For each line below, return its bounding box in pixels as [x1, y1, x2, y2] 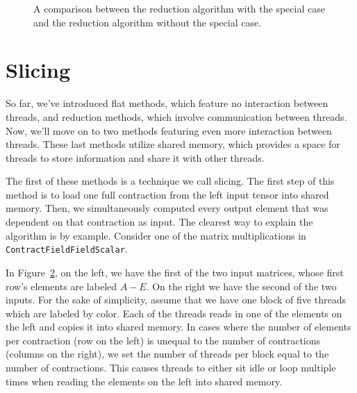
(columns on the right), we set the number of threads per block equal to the [6, 346, 329, 361]
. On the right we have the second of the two [146, 278, 337, 293]
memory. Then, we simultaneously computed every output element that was [6, 201, 329, 215]
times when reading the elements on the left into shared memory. [6, 374, 283, 388]
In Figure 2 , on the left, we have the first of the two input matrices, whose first [6, 265, 344, 279]
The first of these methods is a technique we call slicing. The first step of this [6, 174, 335, 188]
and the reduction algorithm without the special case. [33, 15, 262, 29]
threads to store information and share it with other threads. [6, 150, 265, 165]
